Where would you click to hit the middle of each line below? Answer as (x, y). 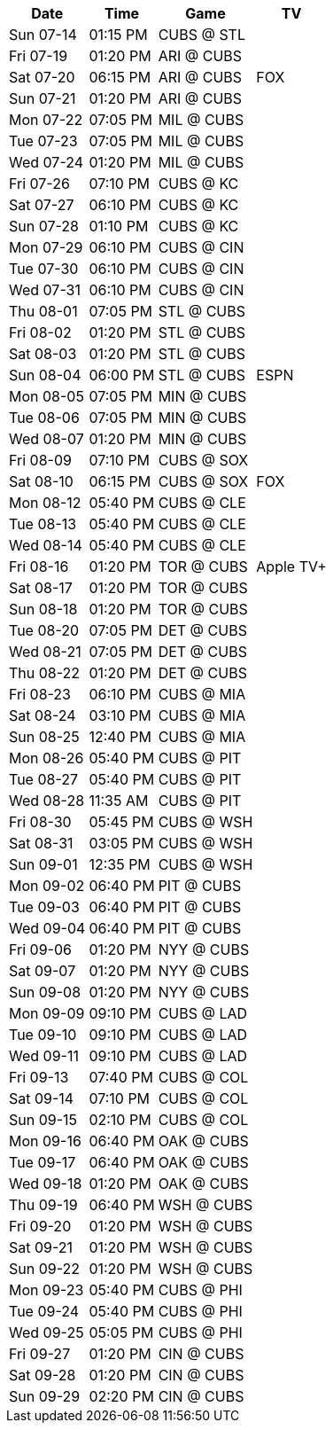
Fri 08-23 (40, 694)
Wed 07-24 (46, 162)
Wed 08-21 (45, 652)
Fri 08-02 (40, 332)
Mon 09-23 (46, 1290)
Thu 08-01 (43, 311)
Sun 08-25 (44, 737)
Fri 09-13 (39, 1077)
